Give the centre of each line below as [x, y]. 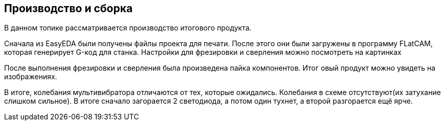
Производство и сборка [69, 8]
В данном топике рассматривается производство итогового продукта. [128, 28]
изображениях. [31, 77]
